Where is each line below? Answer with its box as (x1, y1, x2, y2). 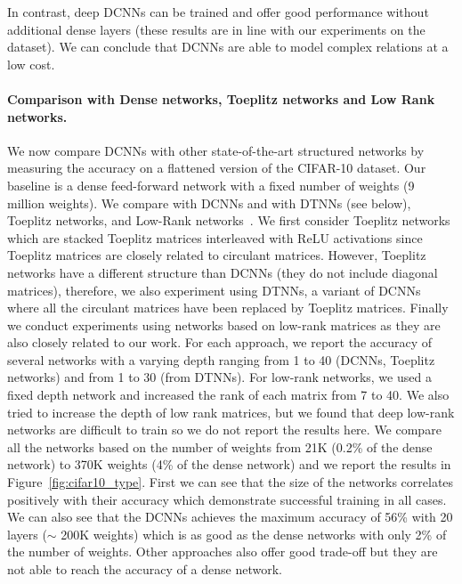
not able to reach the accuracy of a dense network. (7, 560, 282, 579)
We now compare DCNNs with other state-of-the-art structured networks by (7, 141, 425, 159)
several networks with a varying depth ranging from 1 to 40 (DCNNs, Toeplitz (7, 350, 435, 369)
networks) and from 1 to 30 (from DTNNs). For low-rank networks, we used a (7, 368, 432, 386)
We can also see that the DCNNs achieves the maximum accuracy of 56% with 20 (7, 507, 453, 526)
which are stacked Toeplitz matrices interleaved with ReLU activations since (7, 228, 423, 247)
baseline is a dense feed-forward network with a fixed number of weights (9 (7, 175, 415, 194)
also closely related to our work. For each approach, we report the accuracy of (7, 333, 433, 352)
